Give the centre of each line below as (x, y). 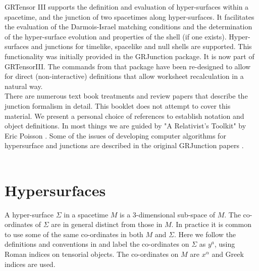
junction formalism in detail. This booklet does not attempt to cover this (118, 105)
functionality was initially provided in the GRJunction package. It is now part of (129, 56)
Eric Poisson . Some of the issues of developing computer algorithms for (115, 135)
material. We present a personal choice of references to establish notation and (124, 116)
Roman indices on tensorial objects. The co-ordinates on (92, 254)
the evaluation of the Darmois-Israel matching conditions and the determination (128, 27)
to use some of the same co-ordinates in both (74, 234)
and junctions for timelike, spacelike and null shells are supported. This (141, 46)
